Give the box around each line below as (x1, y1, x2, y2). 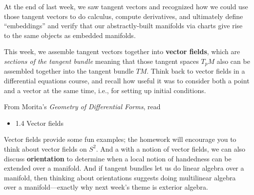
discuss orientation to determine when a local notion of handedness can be (4, 153, 232, 163)
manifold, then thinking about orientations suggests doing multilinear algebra (4, 172, 236, 182)
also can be (216, 56, 250, 66)
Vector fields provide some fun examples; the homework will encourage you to (4, 134, 236, 144)
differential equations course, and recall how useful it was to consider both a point (4, 76, 250, 86)
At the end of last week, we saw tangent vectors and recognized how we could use (4, 1, 248, 11)
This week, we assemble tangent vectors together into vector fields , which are (4, 46, 240, 57)
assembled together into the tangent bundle (4, 66, 134, 76)
